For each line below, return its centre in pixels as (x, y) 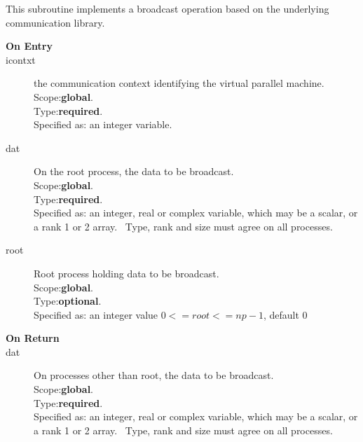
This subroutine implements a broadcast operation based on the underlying (167, 8)
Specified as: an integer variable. (103, 124)
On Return (33, 338)
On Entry (29, 46)
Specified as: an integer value (96, 314)
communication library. (55, 22)
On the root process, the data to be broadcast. (134, 171)
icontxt (21, 59)
